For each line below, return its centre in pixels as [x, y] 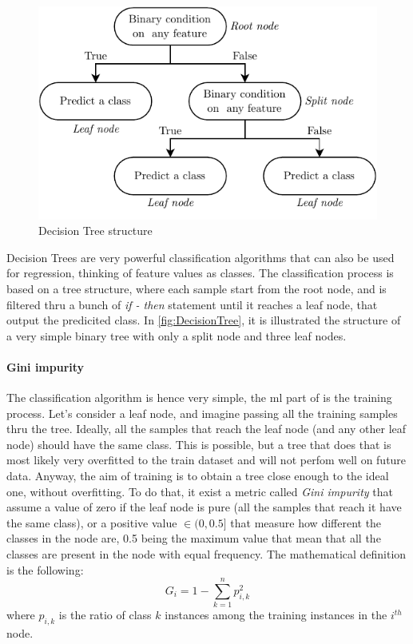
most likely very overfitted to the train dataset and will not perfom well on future [206, 460]
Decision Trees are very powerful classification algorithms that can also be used [201, 257]
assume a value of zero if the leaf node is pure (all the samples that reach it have [204, 507]
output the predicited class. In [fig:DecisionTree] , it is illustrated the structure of [204, 320]
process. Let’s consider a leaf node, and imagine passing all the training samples [202, 413]
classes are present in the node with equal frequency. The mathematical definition [206, 554]
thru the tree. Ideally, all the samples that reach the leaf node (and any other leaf [206, 429]
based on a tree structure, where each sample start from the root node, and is [197, 288]
